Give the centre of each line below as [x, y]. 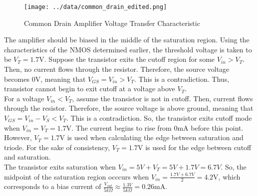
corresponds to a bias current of [53, 186]
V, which [227, 176]
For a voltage [24, 98]
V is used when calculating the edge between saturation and [151, 137]
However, [18, 137]
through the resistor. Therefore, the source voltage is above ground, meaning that [129, 108]
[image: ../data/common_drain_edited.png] [96, 7]
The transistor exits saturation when [60, 166]
